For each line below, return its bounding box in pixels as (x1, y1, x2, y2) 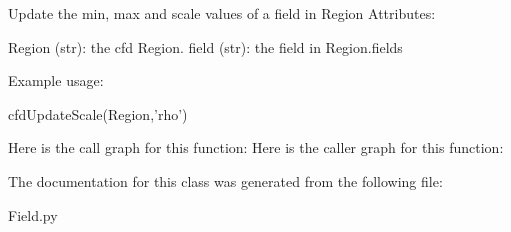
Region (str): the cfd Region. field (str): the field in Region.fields (8, 36, 403, 57)
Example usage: (8, 70, 104, 91)
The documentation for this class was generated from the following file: (8, 170, 443, 191)
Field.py (8, 204, 58, 225)
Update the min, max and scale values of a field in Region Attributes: (8, 3, 436, 23)
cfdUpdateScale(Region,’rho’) (8, 103, 188, 124)
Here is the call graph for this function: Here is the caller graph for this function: (8, 137, 504, 158)
